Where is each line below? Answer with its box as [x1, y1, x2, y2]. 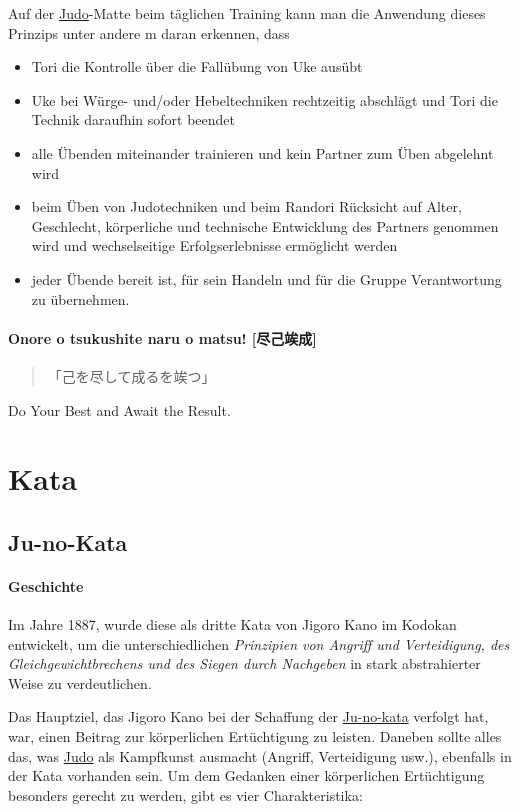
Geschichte [8, 575, 84, 596]
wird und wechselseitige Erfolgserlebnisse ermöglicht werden [31, 235, 398, 256]
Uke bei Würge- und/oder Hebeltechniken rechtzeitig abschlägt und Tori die [31, 89, 498, 110]
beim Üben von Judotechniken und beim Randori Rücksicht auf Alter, [31, 196, 462, 217]
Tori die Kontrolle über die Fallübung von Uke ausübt [31, 56, 363, 77]
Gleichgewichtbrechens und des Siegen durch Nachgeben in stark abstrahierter [8, 653, 481, 674]
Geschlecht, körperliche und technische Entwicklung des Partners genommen [31, 215, 499, 236]
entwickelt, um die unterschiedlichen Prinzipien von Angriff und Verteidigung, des [8, 633, 510, 654]
